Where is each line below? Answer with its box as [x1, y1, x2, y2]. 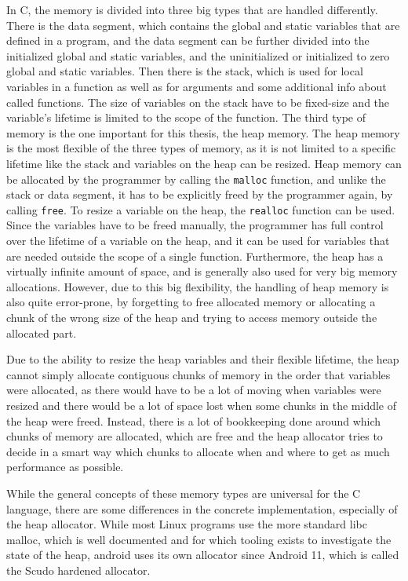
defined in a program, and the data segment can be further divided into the [6, 32, 370, 49]
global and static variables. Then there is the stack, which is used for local [6, 63, 363, 79]
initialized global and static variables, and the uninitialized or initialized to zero [6, 47, 390, 64]
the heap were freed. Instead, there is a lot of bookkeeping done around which [6, 412, 381, 429]
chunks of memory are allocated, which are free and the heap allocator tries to [6, 428, 383, 444]
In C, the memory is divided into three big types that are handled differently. [6, 2, 378, 17]
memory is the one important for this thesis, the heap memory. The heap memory [6, 124, 400, 141]
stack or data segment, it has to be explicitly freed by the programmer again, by [6, 186, 393, 203]
